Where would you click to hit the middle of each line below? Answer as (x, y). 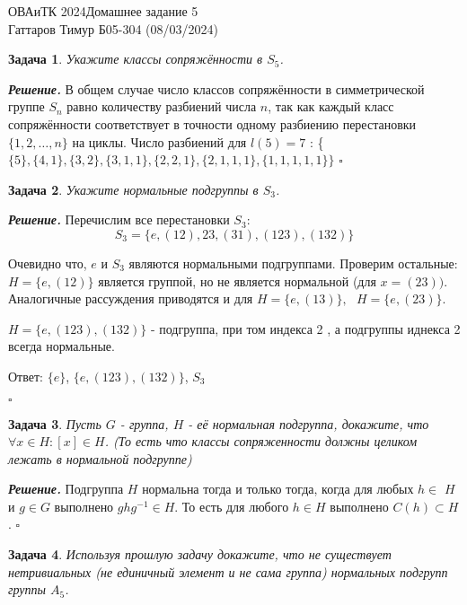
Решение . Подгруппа (66, 489)
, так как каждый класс (331, 106)
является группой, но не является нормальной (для (237, 281)
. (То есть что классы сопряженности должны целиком (261, 441)
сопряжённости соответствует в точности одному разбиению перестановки (212, 123)
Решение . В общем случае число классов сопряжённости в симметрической (216, 88)
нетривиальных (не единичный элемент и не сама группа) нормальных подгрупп (228, 571)
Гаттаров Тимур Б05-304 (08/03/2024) (113, 28)
